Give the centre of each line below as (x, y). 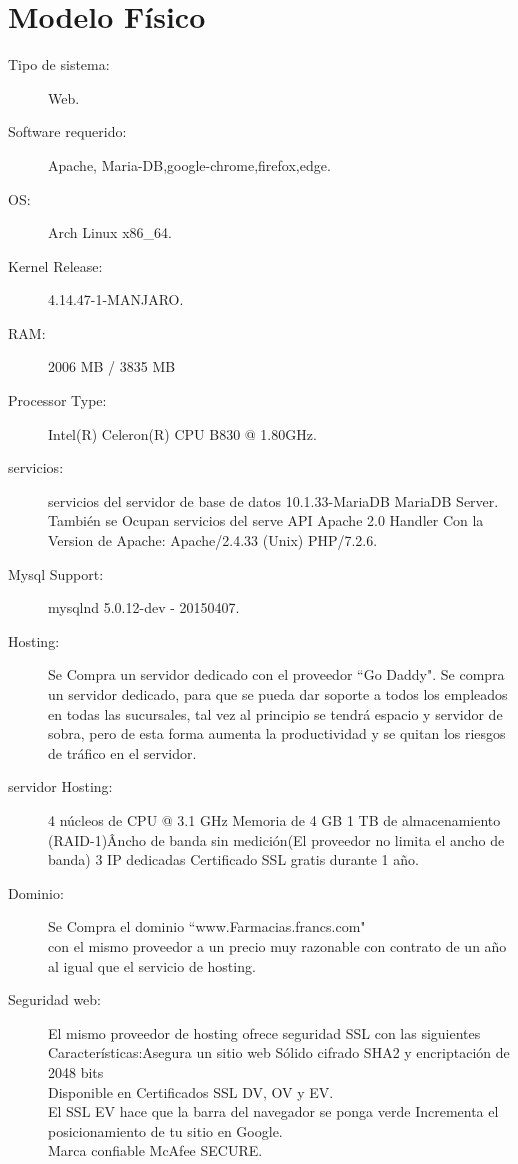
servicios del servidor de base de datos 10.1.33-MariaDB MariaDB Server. (273, 500)
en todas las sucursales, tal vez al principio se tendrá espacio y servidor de (275, 713)
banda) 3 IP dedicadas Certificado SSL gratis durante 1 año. (233, 859)
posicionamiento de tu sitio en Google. (165, 1130)
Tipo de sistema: (59, 64)
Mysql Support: (56, 573)
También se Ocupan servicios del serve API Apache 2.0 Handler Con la (266, 520)
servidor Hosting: (60, 786)
